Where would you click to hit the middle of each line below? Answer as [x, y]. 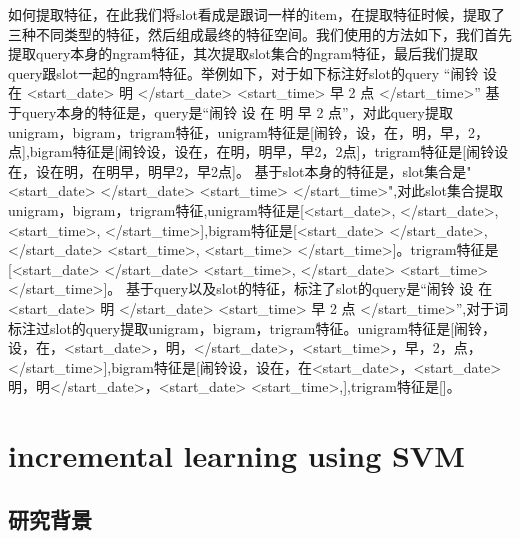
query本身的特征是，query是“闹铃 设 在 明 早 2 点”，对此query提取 [237, 111]
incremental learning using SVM [236, 455]
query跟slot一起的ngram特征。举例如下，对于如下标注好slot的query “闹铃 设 [253, 72]
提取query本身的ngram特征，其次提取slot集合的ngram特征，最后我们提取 [243, 53]
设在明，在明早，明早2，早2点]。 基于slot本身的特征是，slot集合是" [253, 170]
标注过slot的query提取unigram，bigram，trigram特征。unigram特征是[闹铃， [252, 327]
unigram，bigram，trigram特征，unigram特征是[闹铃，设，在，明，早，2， [248, 131]
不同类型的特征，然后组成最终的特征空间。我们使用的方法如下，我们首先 [273, 33]
